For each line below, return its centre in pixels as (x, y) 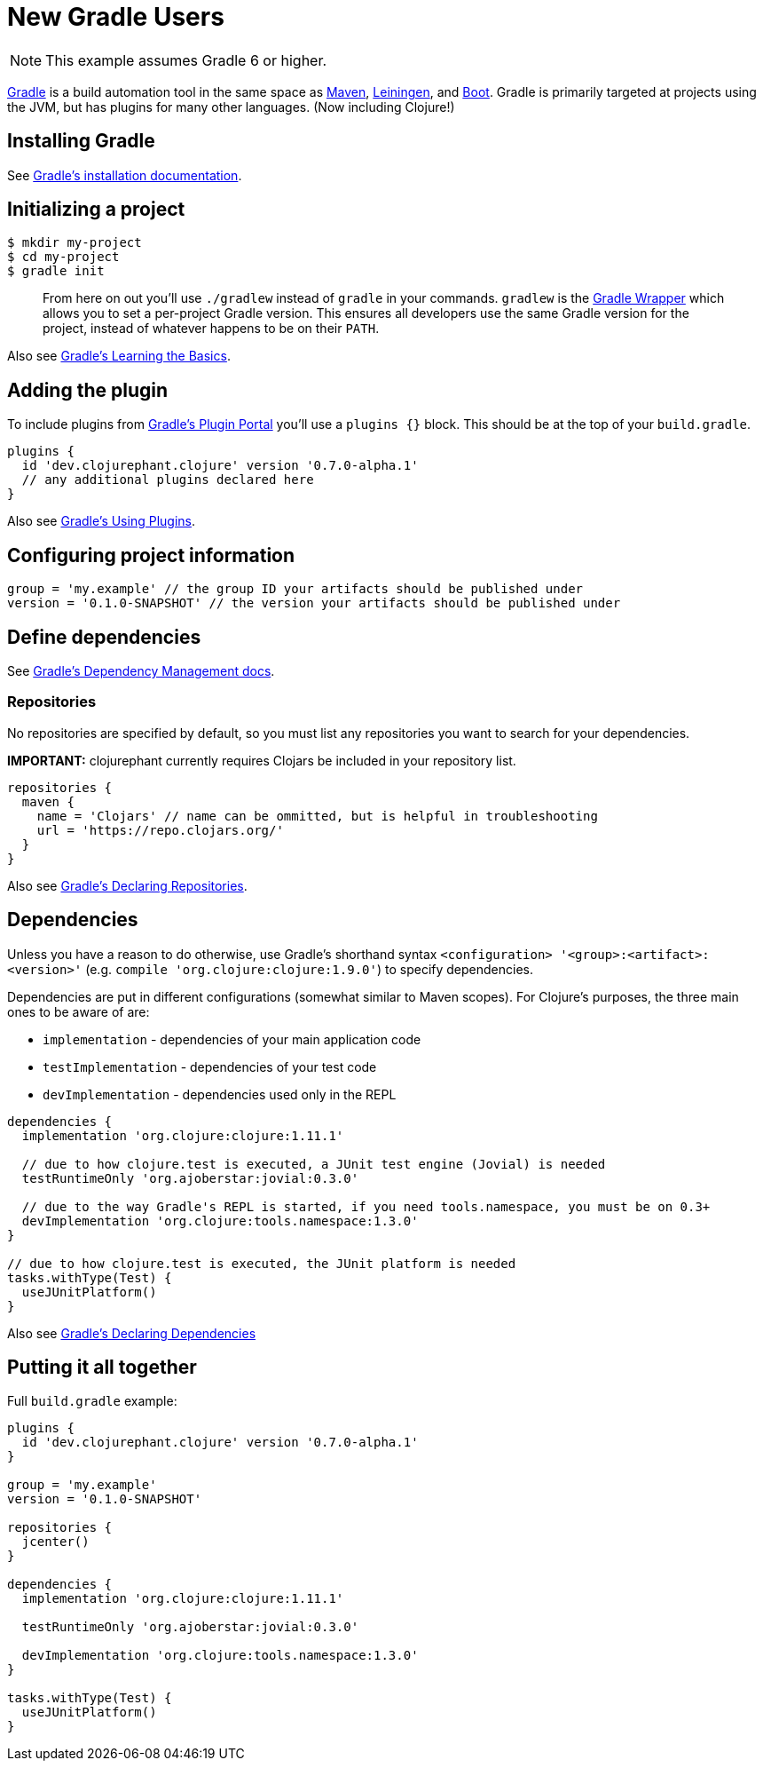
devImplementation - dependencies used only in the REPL (220, 1094)
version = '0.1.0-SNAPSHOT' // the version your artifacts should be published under (314, 603)
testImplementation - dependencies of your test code (210, 1066)
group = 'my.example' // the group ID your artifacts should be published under (295, 589)
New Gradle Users (116, 17)
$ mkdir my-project (75, 243)
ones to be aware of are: (79, 1011)
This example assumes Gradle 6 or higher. (186, 60)
